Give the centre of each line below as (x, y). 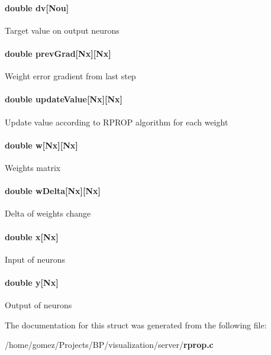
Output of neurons (38, 305)
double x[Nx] (32, 236)
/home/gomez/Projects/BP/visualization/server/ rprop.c (109, 345)
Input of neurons (35, 259)
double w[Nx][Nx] (41, 145)
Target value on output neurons (62, 30)
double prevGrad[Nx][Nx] (58, 53)
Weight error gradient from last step (70, 76)
